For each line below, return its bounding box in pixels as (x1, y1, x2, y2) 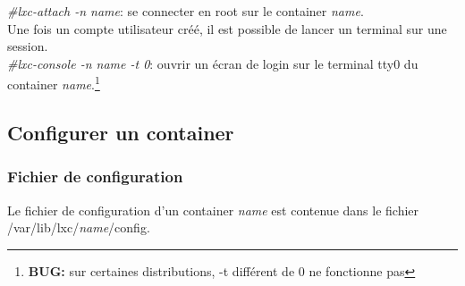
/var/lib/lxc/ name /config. (7, 218, 150, 237)
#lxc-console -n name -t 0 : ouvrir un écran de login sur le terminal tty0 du (7, 54, 418, 72)
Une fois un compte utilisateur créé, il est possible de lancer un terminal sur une (7, 19, 447, 38)
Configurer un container (7, 119, 234, 147)
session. (7, 37, 48, 55)
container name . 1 (7, 72, 100, 94)
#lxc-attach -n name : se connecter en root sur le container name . (7, 2, 364, 20)
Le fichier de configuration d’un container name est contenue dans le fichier (7, 200, 419, 219)
